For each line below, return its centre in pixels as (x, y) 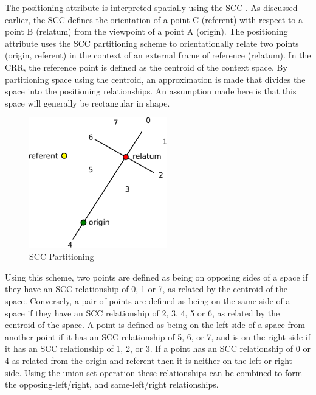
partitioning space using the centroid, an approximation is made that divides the (155, 79)
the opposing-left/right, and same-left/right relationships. (112, 384)
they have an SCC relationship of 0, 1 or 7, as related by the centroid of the (146, 289)
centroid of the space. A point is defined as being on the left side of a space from (155, 325)
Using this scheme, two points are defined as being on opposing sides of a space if (156, 277)
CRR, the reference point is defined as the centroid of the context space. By (146, 67)
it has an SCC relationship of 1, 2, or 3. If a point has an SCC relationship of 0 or (158, 348)
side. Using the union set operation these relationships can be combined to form (154, 372)
